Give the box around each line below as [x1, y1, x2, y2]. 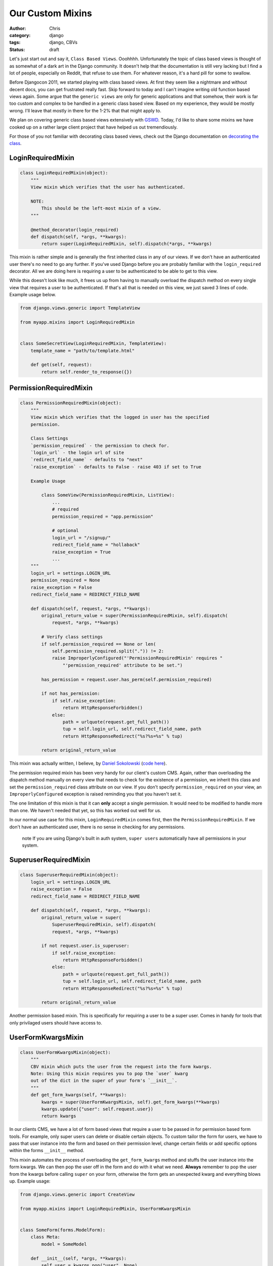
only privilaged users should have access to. [9, 1019, 102, 1025]
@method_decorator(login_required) [30, 227, 119, 232]
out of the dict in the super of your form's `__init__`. [30, 1078, 177, 1084]
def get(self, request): [30, 362, 93, 368]
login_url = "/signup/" [52, 535, 111, 540]
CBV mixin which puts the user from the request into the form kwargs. [30, 1063, 212, 1070]
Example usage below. [9, 292, 57, 298]
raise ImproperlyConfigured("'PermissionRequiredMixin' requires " [52, 655, 223, 661]
